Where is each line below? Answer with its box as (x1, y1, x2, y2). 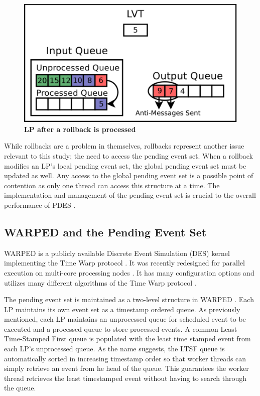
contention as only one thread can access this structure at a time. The (4, 180, 220, 190)
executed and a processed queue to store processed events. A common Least (4, 323, 237, 334)
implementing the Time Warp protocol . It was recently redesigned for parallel (4, 257, 245, 268)
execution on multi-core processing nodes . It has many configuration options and (4, 267, 254, 278)
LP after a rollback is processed (24, 123, 136, 134)
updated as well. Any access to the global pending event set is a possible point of (4, 170, 253, 181)
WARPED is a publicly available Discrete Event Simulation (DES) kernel (4, 247, 230, 258)
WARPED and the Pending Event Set (4, 224, 207, 239)
